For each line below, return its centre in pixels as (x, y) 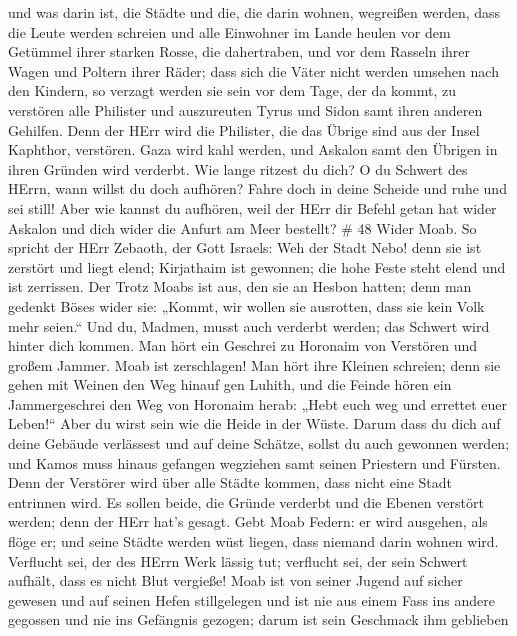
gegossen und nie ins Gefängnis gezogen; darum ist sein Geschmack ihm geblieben (258, 619)
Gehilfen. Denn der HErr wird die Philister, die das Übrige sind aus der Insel (244, 129)
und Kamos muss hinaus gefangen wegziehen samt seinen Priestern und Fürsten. (254, 462)
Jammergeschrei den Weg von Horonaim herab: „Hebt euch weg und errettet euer (258, 403)
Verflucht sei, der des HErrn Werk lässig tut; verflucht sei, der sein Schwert (238, 560)
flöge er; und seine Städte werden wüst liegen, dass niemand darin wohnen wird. (253, 541)
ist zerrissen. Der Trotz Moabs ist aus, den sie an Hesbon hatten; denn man (240, 286)
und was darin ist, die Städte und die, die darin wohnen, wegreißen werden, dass (254, 12)
